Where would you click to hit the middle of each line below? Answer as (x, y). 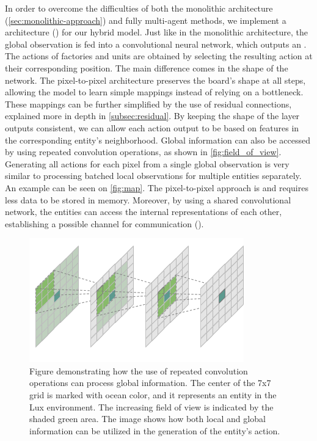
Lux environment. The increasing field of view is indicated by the (151, 406)
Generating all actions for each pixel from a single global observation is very (147, 163)
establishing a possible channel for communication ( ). (104, 223)
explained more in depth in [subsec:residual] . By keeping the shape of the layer (152, 116)
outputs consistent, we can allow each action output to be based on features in (152, 127)
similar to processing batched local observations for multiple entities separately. (153, 176)
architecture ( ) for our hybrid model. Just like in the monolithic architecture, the (157, 32)
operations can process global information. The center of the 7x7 (150, 383)
